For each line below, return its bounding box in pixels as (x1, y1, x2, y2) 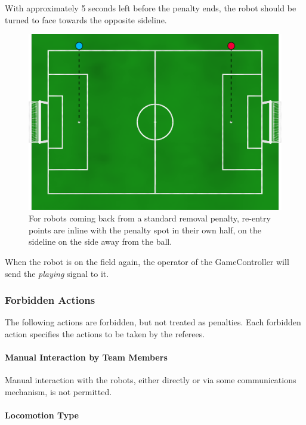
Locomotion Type (5, 409, 79, 421)
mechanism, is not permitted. (5, 385, 112, 398)
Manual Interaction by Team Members (5, 351, 168, 364)
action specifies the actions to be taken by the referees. (5, 327, 205, 340)
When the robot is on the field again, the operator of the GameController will (5, 255, 289, 267)
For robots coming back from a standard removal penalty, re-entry (29, 212, 271, 224)
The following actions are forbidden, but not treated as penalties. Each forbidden (5, 316, 301, 328)
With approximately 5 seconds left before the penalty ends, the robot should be (5, 2, 296, 14)
